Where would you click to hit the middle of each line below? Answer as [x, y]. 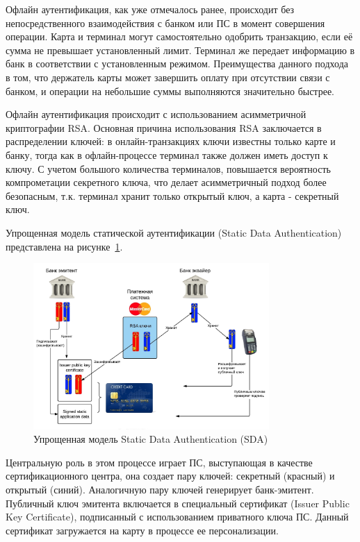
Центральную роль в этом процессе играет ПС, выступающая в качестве [159, 462]
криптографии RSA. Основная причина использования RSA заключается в [164, 127]
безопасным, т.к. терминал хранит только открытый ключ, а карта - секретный [172, 195]
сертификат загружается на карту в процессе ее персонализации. [142, 530]
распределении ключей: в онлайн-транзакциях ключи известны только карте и [171, 141]
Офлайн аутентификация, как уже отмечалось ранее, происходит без [150, 9]
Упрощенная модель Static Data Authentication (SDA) [151, 439]
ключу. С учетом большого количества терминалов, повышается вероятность [168, 168]
